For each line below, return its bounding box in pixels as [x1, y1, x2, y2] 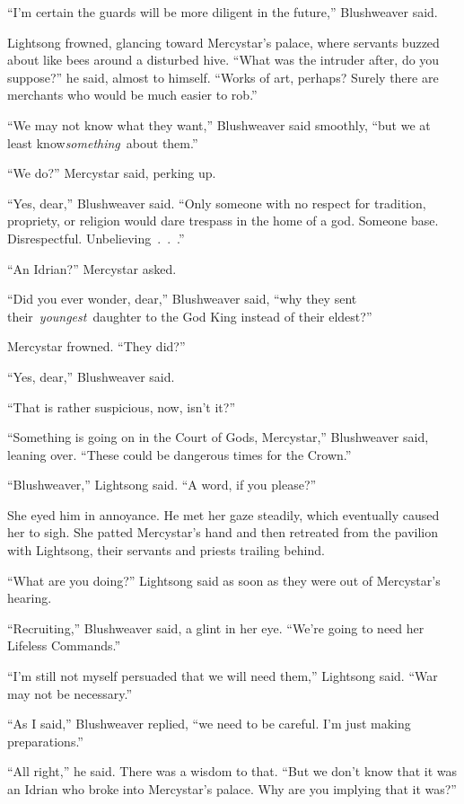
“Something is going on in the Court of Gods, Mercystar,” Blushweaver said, [7, 428, 429, 446]
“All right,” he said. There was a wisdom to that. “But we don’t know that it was [7, 762, 458, 781]
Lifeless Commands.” [7, 636, 121, 655]
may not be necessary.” [7, 684, 133, 702]
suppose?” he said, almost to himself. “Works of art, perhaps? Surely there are [7, 67, 439, 86]
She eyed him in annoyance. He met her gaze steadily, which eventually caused [7, 505, 440, 524]
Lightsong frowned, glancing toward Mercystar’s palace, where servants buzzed [7, 32, 440, 51]
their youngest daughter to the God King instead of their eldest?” [7, 306, 372, 325]
